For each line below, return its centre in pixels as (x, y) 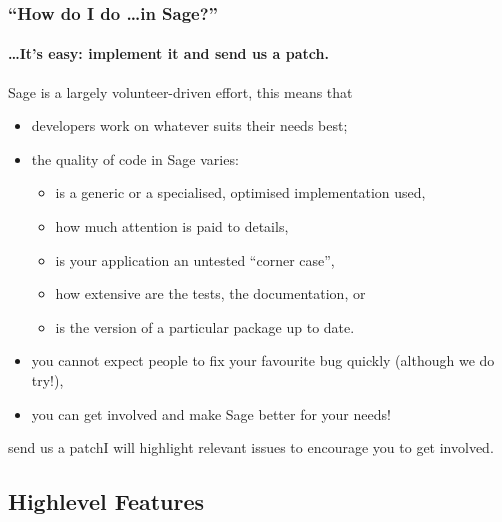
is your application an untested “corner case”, (195, 259)
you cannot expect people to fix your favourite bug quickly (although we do (263, 360)
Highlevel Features (106, 501)
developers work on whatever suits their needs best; (189, 125)
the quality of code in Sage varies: (135, 158)
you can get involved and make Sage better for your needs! (211, 413)
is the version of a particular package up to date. (205, 326)
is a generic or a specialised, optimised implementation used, (240, 192)
